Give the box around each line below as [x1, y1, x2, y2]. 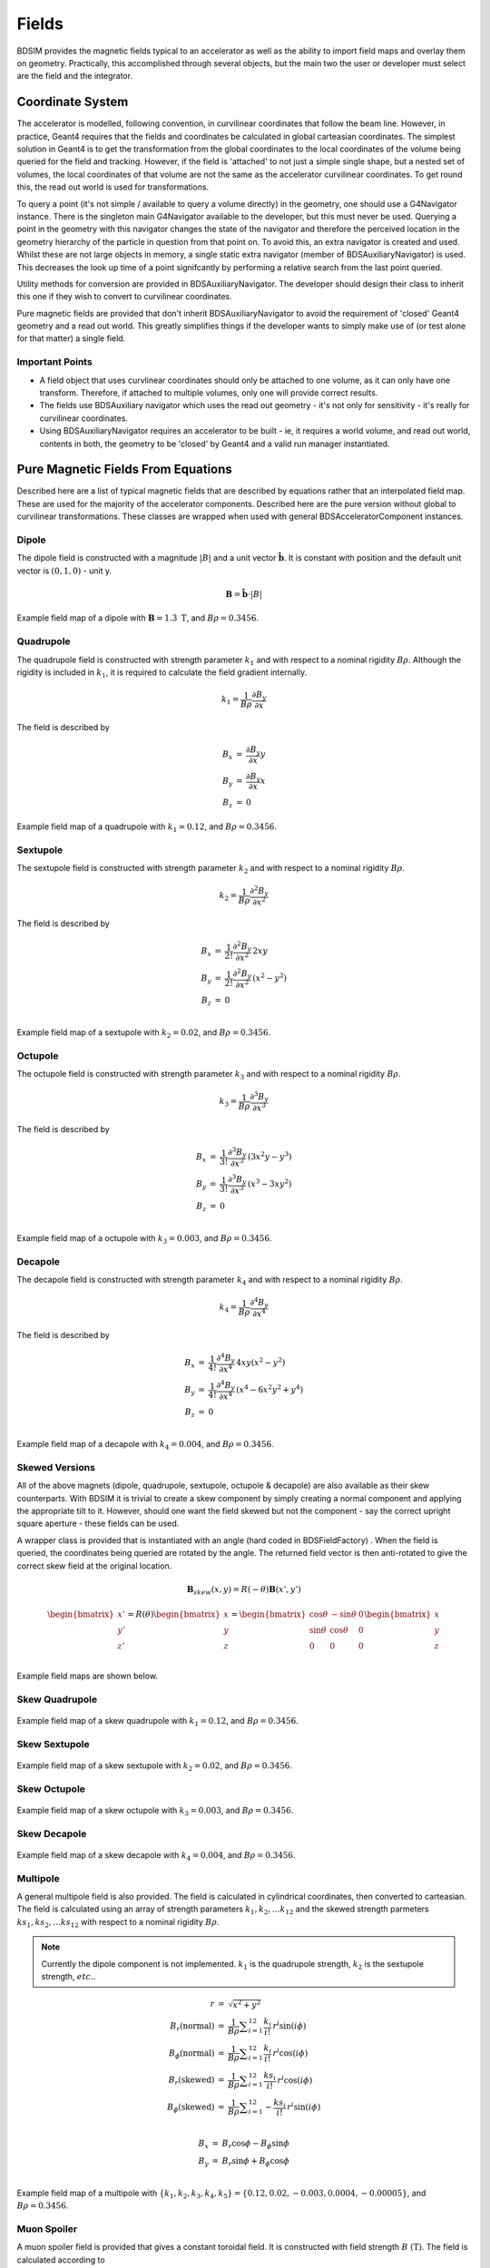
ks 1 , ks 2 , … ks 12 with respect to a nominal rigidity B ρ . [16, 1916, 220, 1930]
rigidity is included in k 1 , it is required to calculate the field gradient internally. [16, 667, 308, 679]
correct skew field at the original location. [16, 1560, 172, 1571]
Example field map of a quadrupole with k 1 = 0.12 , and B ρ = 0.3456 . [16, 821, 277, 834]
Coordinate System [16, 94, 129, 110]
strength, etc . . [41, 1970, 96, 1981]
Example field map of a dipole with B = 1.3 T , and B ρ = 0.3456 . [16, 612, 260, 623]
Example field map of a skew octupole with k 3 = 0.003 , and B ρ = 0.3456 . [16, 1804, 294, 1818]
